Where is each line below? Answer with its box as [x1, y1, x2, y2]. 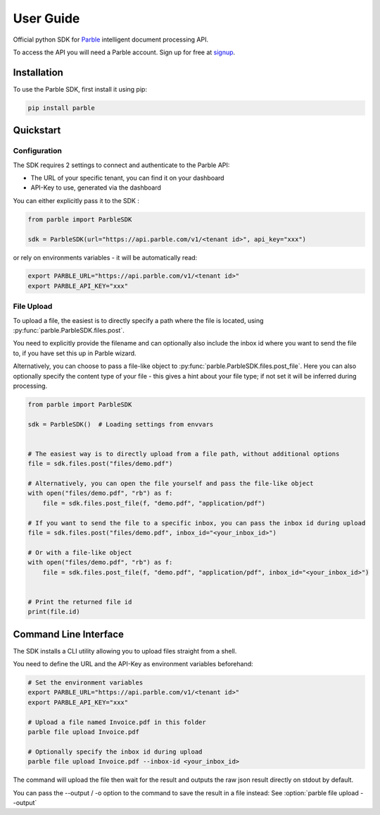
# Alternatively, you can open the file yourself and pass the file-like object [27, 479, 314, 488]
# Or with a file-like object [27, 549, 132, 556]
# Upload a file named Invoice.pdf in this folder [27, 718, 207, 726]
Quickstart [13, 124, 61, 137]
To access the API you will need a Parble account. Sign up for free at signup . [13, 48, 236, 56]
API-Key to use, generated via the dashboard [30, 183, 162, 192]
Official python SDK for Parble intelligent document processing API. [13, 35, 209, 44]
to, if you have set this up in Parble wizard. [13, 349, 137, 357]
